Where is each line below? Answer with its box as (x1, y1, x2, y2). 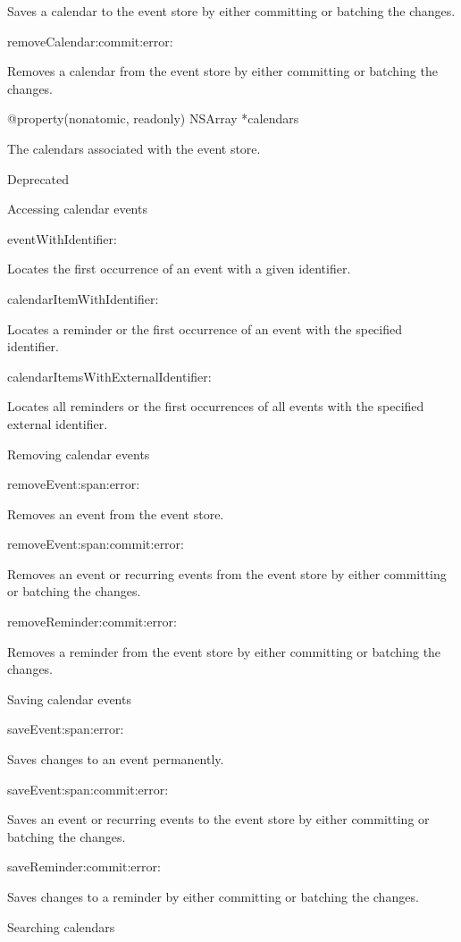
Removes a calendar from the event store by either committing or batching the (7, 62, 438, 80)
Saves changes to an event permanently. (7, 750, 224, 769)
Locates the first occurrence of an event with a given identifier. (7, 259, 351, 278)
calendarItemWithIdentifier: (7, 289, 159, 307)
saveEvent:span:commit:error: (7, 779, 169, 798)
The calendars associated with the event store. (7, 139, 261, 157)
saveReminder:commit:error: (7, 857, 161, 876)
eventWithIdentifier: (7, 229, 117, 248)
